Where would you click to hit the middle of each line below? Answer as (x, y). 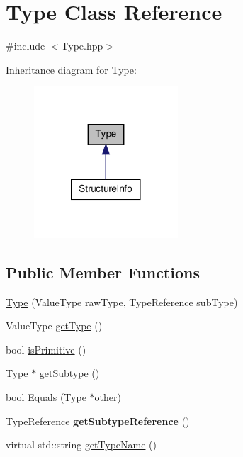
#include (26, 46)
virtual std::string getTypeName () (81, 445)
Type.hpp (82, 46)
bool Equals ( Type (46, 397)
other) (108, 397)
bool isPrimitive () (46, 349)
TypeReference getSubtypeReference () (98, 421)
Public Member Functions (103, 272)
